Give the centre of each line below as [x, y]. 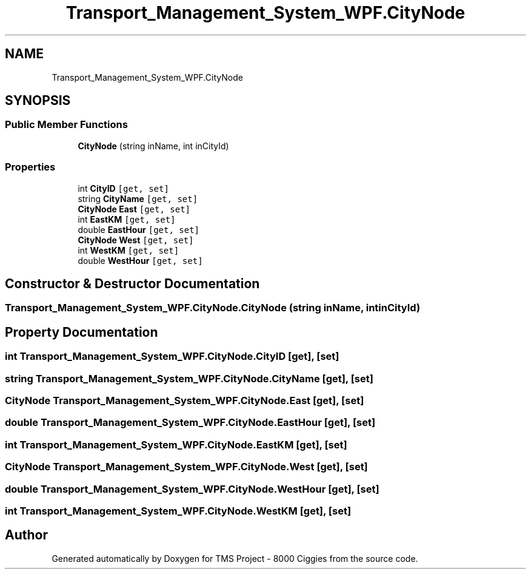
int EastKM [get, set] [127, 219]
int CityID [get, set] [123, 188]
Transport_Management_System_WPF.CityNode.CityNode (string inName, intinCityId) [213, 308]
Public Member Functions [66, 125]
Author [26, 535]
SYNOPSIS [38, 101]
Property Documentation [82, 332]
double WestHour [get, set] [140, 260]
